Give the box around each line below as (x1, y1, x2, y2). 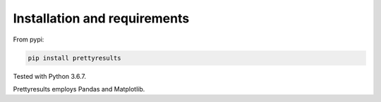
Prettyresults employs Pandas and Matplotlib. (13, 84, 145, 93)
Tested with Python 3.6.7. (13, 72, 86, 80)
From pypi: (13, 35, 44, 44)
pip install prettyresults (28, 53, 121, 62)
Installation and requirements (13, 11, 190, 26)
